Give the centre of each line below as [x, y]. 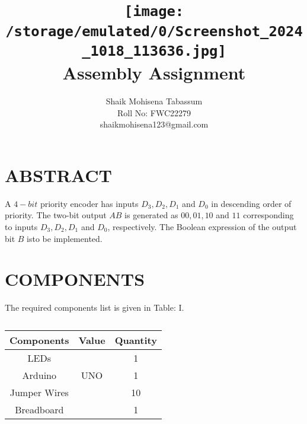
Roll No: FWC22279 [154, 112]
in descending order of [251, 203]
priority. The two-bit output [56, 215]
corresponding [268, 215]
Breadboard [39, 409]
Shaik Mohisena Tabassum [154, 101]
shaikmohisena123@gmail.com [154, 124]
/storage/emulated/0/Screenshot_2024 [154, 31]
